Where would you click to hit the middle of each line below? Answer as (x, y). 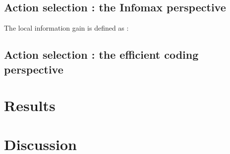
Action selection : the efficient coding (101, 55)
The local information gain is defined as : (66, 28)
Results (30, 105)
